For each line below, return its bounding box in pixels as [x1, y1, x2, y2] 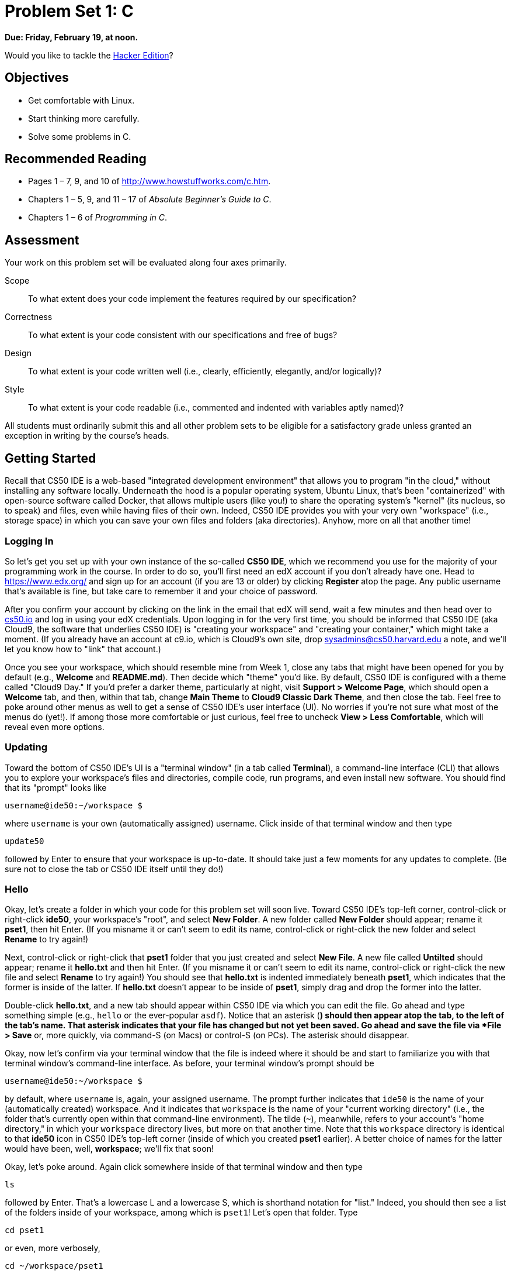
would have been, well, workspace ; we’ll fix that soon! [5, 1144, 214, 1154]
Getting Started [5, 450, 96, 466]
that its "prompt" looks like [5, 782, 107, 793]
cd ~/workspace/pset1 [5, 1261, 103, 1271]
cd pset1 [5, 1225, 44, 1235]
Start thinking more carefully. [28, 113, 140, 123]
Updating [5, 741, 48, 753]
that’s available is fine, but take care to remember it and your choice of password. [5, 586, 318, 596]
